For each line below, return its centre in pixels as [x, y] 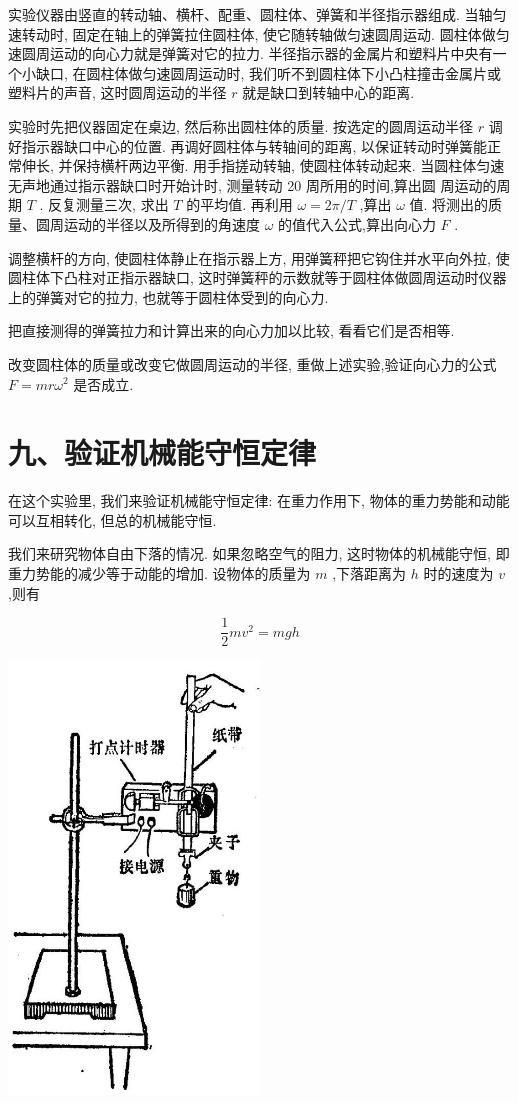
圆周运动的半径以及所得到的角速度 [147, 223]
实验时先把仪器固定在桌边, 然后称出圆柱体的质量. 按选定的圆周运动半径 [241, 125]
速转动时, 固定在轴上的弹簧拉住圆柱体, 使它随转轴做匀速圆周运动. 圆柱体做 [252, 33]
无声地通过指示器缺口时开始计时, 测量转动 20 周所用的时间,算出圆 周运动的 [252, 184]
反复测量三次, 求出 [108, 204]
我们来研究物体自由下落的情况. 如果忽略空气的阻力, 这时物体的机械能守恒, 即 [259, 553]
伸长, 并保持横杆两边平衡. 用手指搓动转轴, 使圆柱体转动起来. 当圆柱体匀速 [263, 165]
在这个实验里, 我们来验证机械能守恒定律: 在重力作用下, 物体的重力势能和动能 [259, 500]
